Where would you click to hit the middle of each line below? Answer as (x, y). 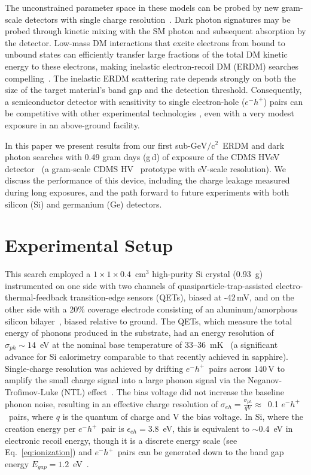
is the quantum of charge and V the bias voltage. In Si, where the (183, 417)
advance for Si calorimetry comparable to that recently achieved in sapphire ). (147, 357)
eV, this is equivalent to (206, 429)
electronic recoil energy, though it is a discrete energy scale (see (121, 440)
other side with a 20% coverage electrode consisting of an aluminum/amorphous (151, 309)
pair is (113, 429)
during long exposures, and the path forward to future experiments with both (147, 192)
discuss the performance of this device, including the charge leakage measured (147, 180)
